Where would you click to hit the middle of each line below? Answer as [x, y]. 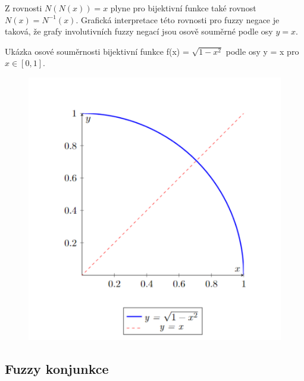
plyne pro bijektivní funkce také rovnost [183, 8]
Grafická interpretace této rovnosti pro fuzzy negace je [180, 19]
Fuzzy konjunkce [57, 368]
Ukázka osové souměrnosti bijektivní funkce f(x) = [97, 51]
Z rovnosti [23, 8]
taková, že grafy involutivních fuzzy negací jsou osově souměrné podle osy [139, 31]
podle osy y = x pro [262, 51]
